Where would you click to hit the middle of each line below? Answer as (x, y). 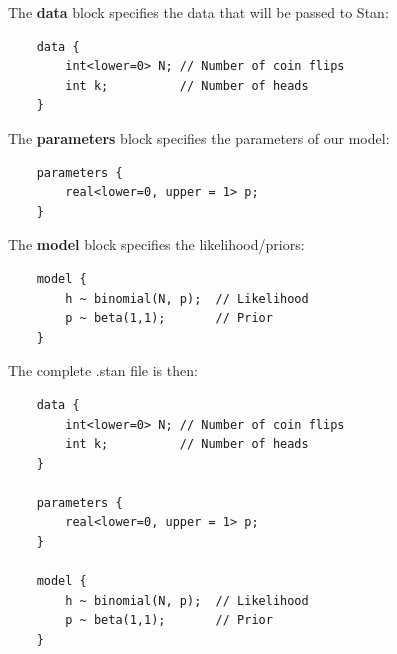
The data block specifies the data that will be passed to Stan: (198, 12)
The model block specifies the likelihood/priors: (156, 244)
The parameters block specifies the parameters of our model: (199, 137)
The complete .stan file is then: (103, 370)
